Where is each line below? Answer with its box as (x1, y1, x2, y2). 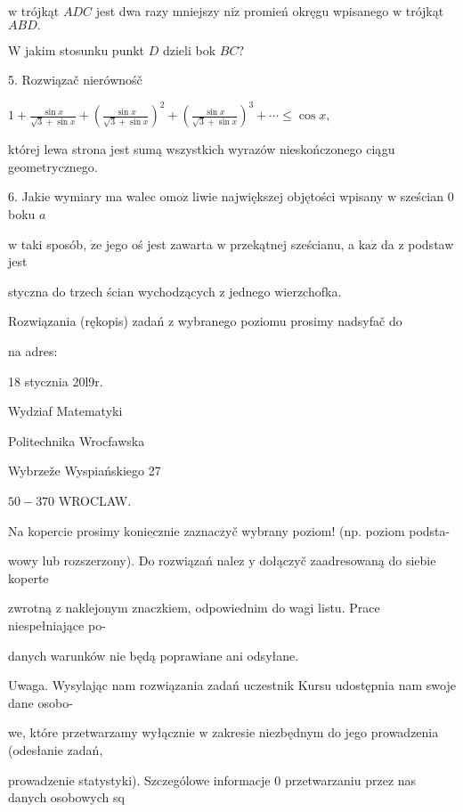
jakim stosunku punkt (25, 40, 145, 59)
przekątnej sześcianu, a (230, 234, 354, 253)
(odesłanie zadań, (8, 740, 103, 759)
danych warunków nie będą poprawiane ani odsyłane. (8, 646, 299, 664)
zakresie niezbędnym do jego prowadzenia (212, 723, 439, 742)
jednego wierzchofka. (229, 281, 342, 300)
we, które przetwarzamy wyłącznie (8, 723, 195, 742)
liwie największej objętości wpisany (192, 187, 384, 206)
